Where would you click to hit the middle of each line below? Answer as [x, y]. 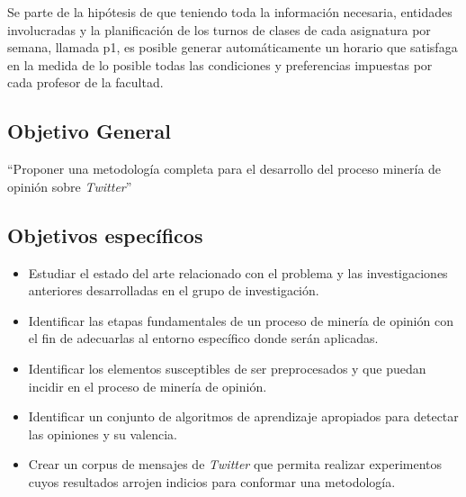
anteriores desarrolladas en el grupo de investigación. [174, 290]
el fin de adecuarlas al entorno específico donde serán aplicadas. [203, 338]
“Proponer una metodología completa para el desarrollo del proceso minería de [224, 169]
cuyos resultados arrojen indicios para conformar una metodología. [212, 481]
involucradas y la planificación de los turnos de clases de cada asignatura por [219, 29]
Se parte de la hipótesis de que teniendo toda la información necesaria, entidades [230, 12]
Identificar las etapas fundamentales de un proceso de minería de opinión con [241, 320]
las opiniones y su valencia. [103, 434]
